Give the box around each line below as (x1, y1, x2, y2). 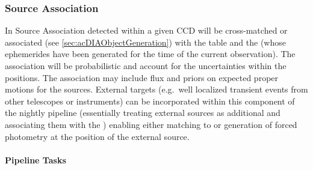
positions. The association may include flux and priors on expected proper (5, 71, 279, 83)
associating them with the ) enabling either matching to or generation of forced (5, 118, 297, 130)
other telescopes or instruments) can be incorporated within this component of (5, 94, 295, 107)
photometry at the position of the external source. (5, 130, 190, 142)
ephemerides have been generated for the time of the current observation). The (5, 47, 296, 60)
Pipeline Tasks (5, 153, 66, 166)
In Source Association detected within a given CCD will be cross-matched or (5, 24, 288, 37)
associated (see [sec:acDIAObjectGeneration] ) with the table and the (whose (5, 35, 286, 48)
